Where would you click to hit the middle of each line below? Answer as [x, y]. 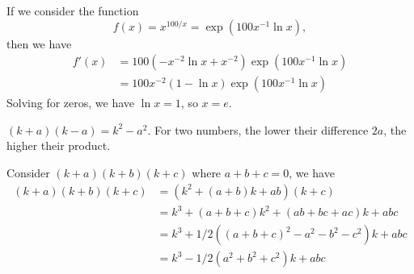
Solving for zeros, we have [71, 103]
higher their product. [59, 145]
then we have [39, 43]
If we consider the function [73, 10]
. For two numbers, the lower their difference [258, 129]
